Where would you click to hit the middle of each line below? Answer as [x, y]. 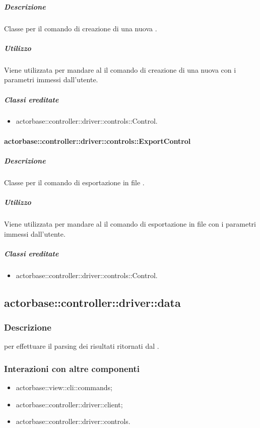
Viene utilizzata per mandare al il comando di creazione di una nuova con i [120, 69]
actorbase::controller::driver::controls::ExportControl [97, 141]
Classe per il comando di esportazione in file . [74, 182]
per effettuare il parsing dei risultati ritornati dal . [82, 346]
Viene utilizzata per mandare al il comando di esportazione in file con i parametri [130, 223]
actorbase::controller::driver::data [92, 302]
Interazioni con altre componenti [72, 368]
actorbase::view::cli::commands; [64, 387]
